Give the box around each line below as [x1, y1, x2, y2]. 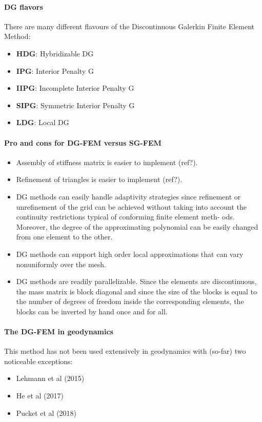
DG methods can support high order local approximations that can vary [16, 248, 244, 259]
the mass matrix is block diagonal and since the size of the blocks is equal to [16, 286, 257, 296]
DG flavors [4, 1, 43, 12]
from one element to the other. [16, 231, 113, 242]
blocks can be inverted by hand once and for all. [16, 306, 168, 316]
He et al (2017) [16, 390, 64, 401]
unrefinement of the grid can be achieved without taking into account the [16, 201, 247, 212]
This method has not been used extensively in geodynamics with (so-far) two [4, 346, 246, 356]
